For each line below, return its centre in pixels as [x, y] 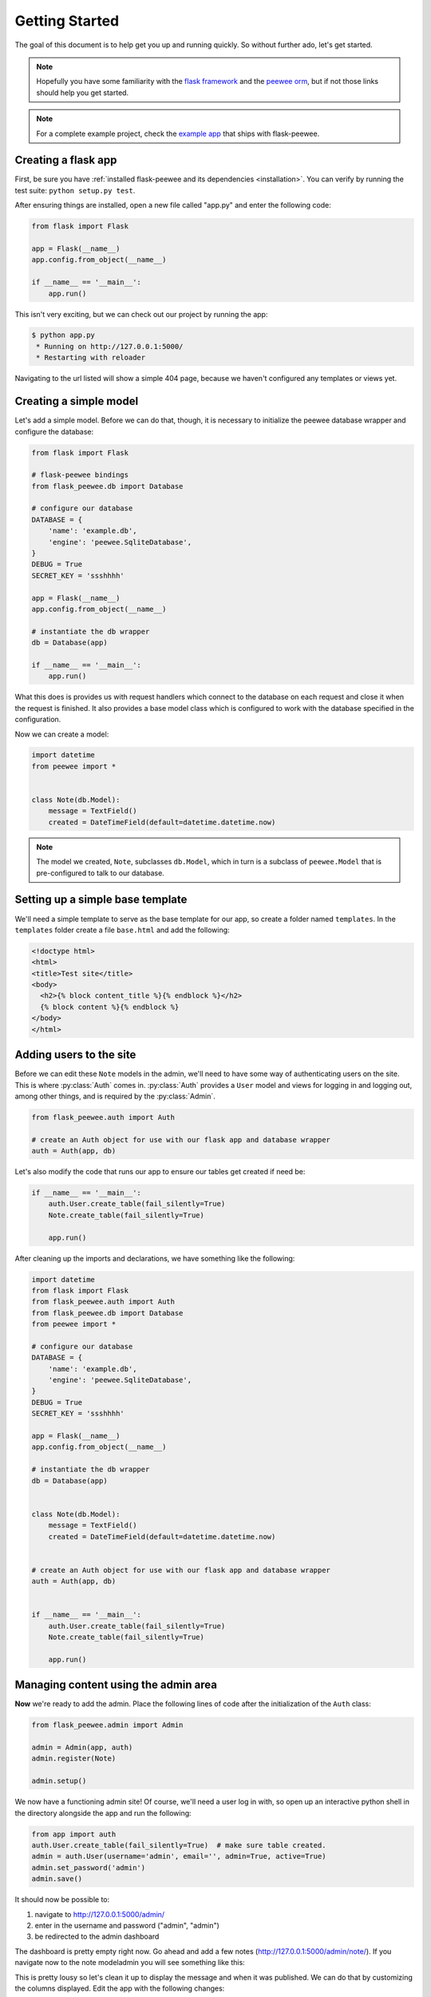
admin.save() [57, 1879]
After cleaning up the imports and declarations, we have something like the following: [155, 1258]
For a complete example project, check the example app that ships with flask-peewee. [178, 133]
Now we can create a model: [62, 734]
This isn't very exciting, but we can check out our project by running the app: [141, 314]
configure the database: [54, 431]
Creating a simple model [77, 401]
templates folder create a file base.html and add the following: [123, 930]
